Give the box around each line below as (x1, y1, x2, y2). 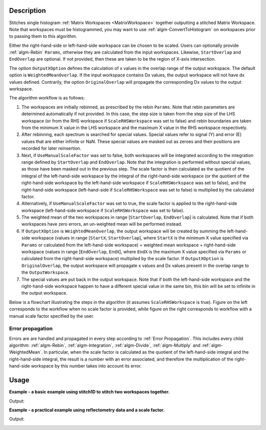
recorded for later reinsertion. (21, 145, 81, 151)
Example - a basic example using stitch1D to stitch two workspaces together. (9, 389, 170, 395)
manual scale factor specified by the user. (9, 313, 95, 319)
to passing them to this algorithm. (9, 33, 77, 39)
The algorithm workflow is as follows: (9, 95, 85, 101)
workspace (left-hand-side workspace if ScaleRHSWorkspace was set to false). (21, 207, 185, 213)
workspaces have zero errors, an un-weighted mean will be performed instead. (21, 221, 182, 227)
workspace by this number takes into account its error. (31, 363, 142, 369)
